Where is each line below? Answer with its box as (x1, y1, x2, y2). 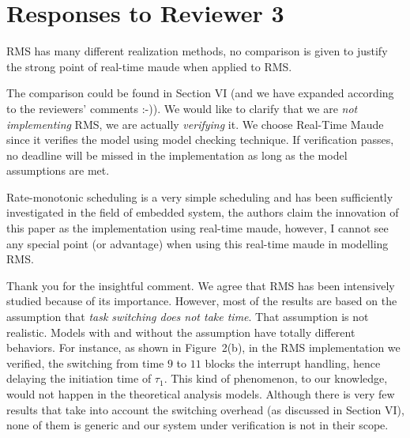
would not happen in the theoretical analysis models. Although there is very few (6, 386, 395, 402)
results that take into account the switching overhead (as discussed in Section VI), (6, 401, 404, 417)
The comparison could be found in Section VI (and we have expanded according (6, 85, 394, 101)
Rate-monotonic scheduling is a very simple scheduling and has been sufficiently (6, 188, 393, 205)
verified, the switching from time (6, 354, 164, 371)
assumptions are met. (6, 162, 110, 179)
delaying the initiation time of (6, 370, 152, 387)
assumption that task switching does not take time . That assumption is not (6, 308, 369, 325)
